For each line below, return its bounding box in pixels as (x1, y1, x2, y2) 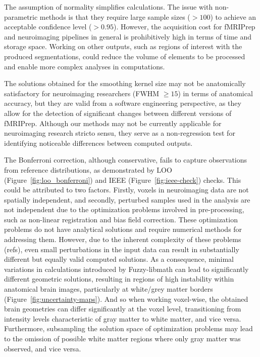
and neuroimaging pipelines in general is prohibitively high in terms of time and (4, 31, 252, 42)
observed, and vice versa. (4, 343, 81, 353)
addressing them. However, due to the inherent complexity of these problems (4, 234, 241, 245)
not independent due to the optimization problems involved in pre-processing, (4, 204, 244, 215)
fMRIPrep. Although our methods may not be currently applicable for (4, 117, 222, 128)
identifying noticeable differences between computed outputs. (4, 137, 193, 148)
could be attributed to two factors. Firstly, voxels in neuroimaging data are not (4, 184, 249, 195)
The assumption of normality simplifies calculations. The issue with (4, 2, 213, 12)
